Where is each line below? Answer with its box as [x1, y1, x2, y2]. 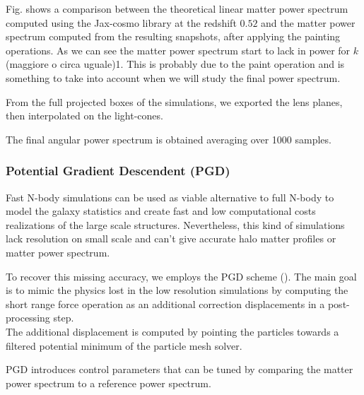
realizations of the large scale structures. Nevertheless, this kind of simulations [6, 217, 345, 232]
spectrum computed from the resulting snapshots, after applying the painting [6, 29, 341, 44]
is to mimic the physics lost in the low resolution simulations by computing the [6, 283, 348, 297]
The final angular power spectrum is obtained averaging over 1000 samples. [6, 131, 331, 146]
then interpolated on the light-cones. [6, 108, 163, 123]
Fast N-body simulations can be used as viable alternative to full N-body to [6, 189, 334, 204]
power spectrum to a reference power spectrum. [6, 375, 211, 390]
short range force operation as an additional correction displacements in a [6, 296, 325, 311]
